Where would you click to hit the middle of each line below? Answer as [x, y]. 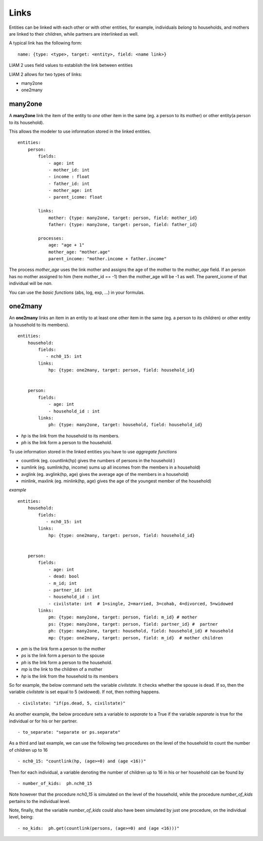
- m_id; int [63, 583]
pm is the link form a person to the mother [63, 649]
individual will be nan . [31, 284]
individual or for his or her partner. [43, 721]
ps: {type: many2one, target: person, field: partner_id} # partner [133, 624]
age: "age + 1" [66, 245]
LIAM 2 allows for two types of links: [46, 74]
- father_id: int [69, 184]
